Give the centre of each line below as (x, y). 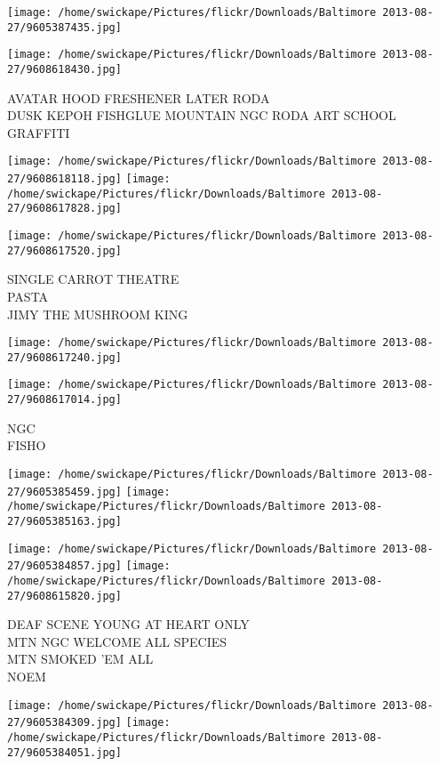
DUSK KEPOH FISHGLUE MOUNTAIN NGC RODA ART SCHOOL (202, 115)
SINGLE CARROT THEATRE (93, 279)
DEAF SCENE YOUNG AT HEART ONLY (128, 624)
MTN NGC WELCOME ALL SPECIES (117, 641)
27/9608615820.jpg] (64, 596)
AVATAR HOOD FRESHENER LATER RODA (139, 97)
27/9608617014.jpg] (64, 400)
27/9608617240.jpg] (64, 357)
